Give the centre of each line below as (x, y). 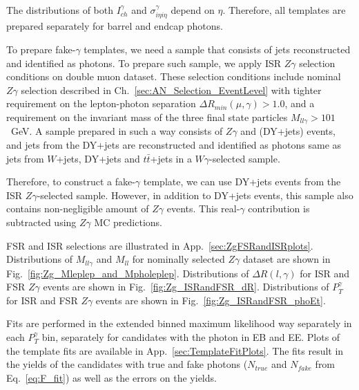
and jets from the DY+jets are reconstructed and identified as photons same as (174, 145)
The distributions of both (60, 10)
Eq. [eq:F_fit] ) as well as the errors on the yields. (111, 377)
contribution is (279, 208)
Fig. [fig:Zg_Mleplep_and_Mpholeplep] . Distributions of (128, 273)
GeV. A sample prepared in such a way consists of (117, 131)
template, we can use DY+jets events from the (242, 182)
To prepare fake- (41, 49)
